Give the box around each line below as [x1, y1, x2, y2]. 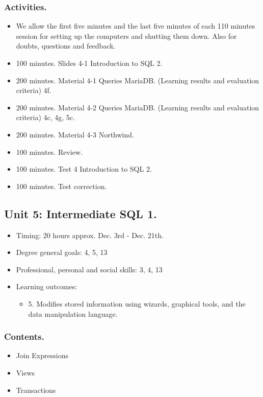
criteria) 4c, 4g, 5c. [16, 112, 75, 123]
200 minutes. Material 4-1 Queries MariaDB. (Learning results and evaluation [16, 75, 259, 85]
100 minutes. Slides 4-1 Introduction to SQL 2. [16, 58, 163, 68]
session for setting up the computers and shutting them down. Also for [16, 30, 237, 41]
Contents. [4, 330, 44, 343]
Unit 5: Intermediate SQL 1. [4, 205, 157, 221]
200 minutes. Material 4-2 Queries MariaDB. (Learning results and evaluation [16, 102, 259, 112]
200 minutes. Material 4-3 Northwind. [16, 129, 134, 139]
